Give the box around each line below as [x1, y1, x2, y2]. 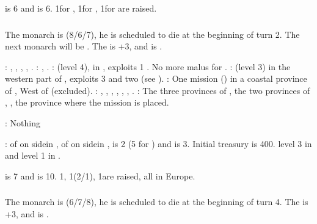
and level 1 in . [5, 149, 60, 162]
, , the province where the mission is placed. [5, 96, 169, 109]
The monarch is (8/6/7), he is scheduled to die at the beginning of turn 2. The [5, 27, 300, 40]
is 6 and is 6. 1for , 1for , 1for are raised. [5, 2, 157, 14]
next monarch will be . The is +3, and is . [5, 40, 162, 52]
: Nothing [5, 117, 40, 129]
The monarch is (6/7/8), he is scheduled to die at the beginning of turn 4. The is [5, 195, 308, 208]
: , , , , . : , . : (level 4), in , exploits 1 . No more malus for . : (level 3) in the [5, 60, 291, 73]
